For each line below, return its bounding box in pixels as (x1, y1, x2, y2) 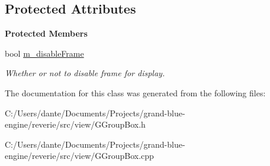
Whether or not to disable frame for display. (5, 67, 165, 79)
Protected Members (5, 27, 88, 40)
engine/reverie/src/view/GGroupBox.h (5, 118, 146, 131)
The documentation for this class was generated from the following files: (5, 86, 266, 99)
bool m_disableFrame (5, 47, 84, 59)
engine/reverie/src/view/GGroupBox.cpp (5, 149, 154, 162)
